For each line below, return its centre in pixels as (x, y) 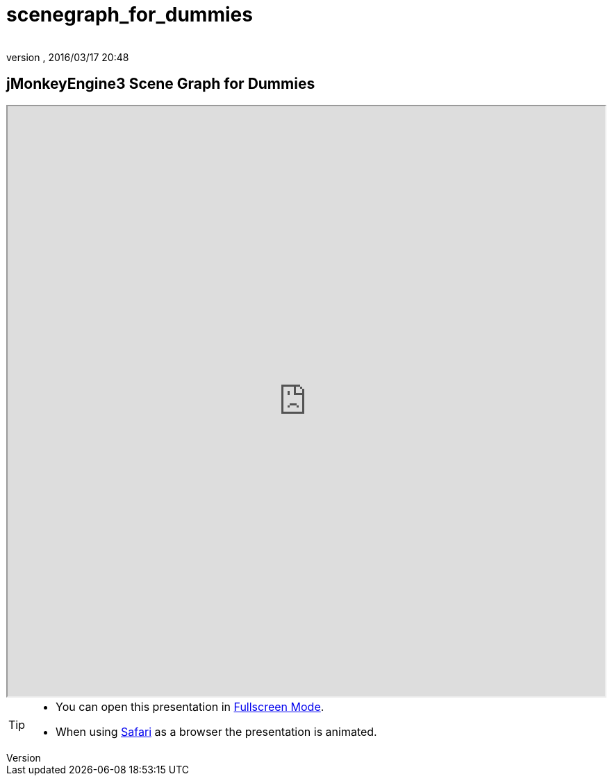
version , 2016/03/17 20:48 (68, 57)
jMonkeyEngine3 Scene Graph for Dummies (161, 84)
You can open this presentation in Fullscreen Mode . (190, 706)
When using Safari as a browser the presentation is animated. (216, 731)
